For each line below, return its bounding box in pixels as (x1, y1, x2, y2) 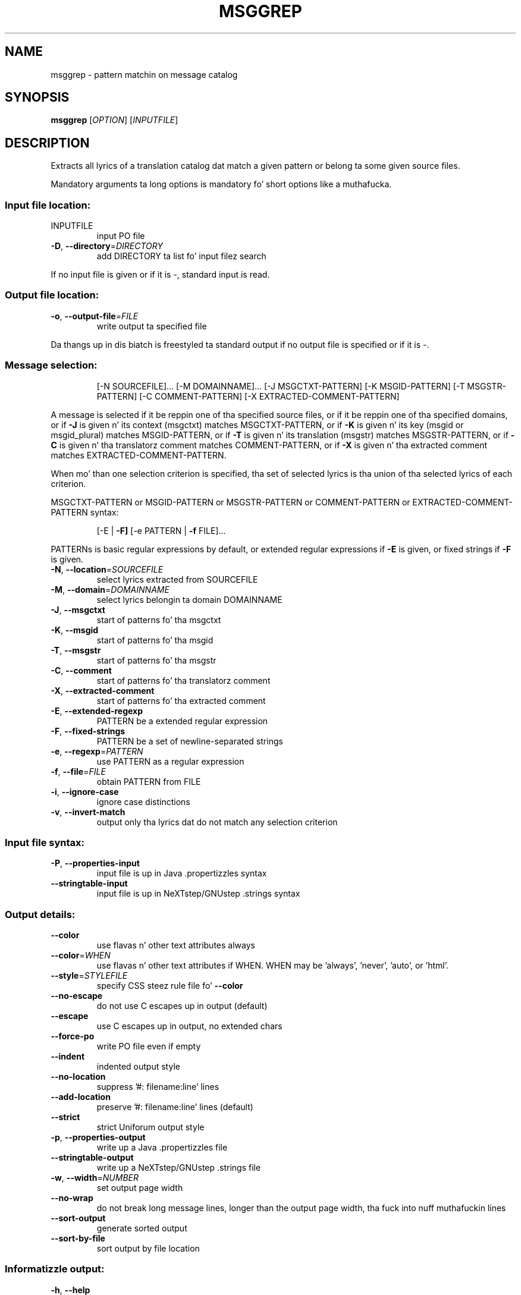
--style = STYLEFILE (51, 970, 128, 981)
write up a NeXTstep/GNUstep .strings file (96, 1162, 261, 1173)
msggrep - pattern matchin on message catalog (51, 69, 238, 80)
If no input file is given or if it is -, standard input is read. (51, 269, 270, 280)
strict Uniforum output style (96, 1122, 205, 1133)
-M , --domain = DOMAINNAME (51, 584, 170, 595)
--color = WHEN (51, 950, 111, 961)
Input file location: (5, 199, 91, 211)
